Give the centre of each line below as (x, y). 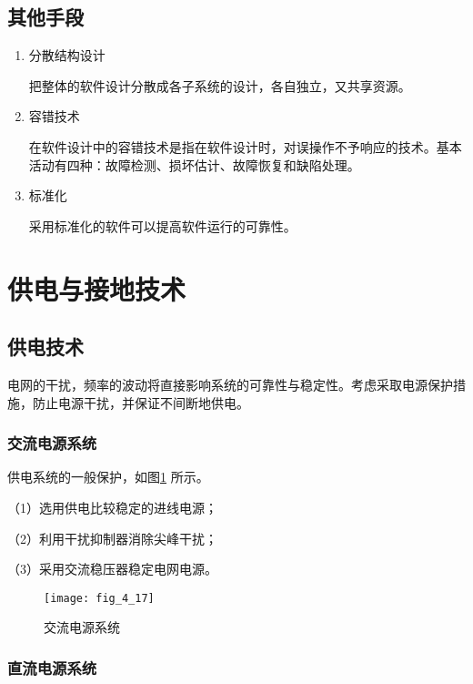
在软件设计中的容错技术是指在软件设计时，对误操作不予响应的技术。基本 (245, 146)
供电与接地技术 (97, 288)
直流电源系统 (52, 667)
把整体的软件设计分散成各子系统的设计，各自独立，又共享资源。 (220, 85)
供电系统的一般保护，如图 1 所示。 (108, 477)
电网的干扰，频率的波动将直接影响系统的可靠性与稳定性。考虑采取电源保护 (230, 384)
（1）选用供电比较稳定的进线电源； (112, 507)
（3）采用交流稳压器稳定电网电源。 (112, 569)
